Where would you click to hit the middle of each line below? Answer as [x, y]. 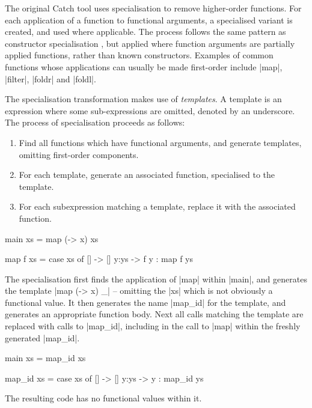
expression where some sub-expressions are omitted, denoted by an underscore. [150, 110]
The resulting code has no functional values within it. [103, 398]
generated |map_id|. [42, 337]
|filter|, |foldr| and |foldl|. [50, 78]
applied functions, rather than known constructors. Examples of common [139, 55]
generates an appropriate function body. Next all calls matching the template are [154, 314]
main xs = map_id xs [45, 358]
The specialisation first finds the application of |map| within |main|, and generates [156, 279]
